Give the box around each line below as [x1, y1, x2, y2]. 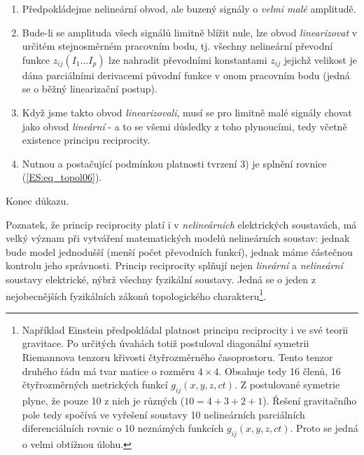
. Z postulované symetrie [234, 377, 340, 392]
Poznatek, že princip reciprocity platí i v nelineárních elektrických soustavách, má [6, 217, 357, 231]
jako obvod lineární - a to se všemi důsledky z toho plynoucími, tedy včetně [22, 118, 347, 133]
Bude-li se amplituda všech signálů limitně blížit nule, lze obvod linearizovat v [22, 25, 358, 39]
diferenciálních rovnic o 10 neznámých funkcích [22, 421, 224, 435]
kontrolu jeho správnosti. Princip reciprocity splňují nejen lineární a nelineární [6, 258, 343, 273]
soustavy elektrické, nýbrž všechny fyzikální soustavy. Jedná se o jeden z [6, 271, 316, 286]
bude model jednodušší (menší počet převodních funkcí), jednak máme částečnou [6, 244, 353, 259]
